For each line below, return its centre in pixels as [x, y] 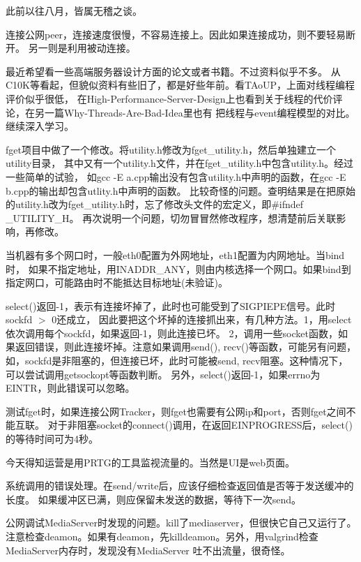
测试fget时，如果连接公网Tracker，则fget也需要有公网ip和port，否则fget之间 [176, 411]
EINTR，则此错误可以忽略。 [70, 388]
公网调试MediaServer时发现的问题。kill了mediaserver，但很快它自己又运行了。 [181, 523]
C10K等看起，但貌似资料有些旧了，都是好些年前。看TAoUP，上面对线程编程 [180, 85]
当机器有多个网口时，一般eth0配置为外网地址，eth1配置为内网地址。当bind [175, 254]
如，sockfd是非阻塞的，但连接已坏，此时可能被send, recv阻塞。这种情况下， [177, 361]
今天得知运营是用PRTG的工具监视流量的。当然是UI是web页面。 [151, 462]
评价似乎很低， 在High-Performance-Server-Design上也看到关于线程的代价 [169, 98]
